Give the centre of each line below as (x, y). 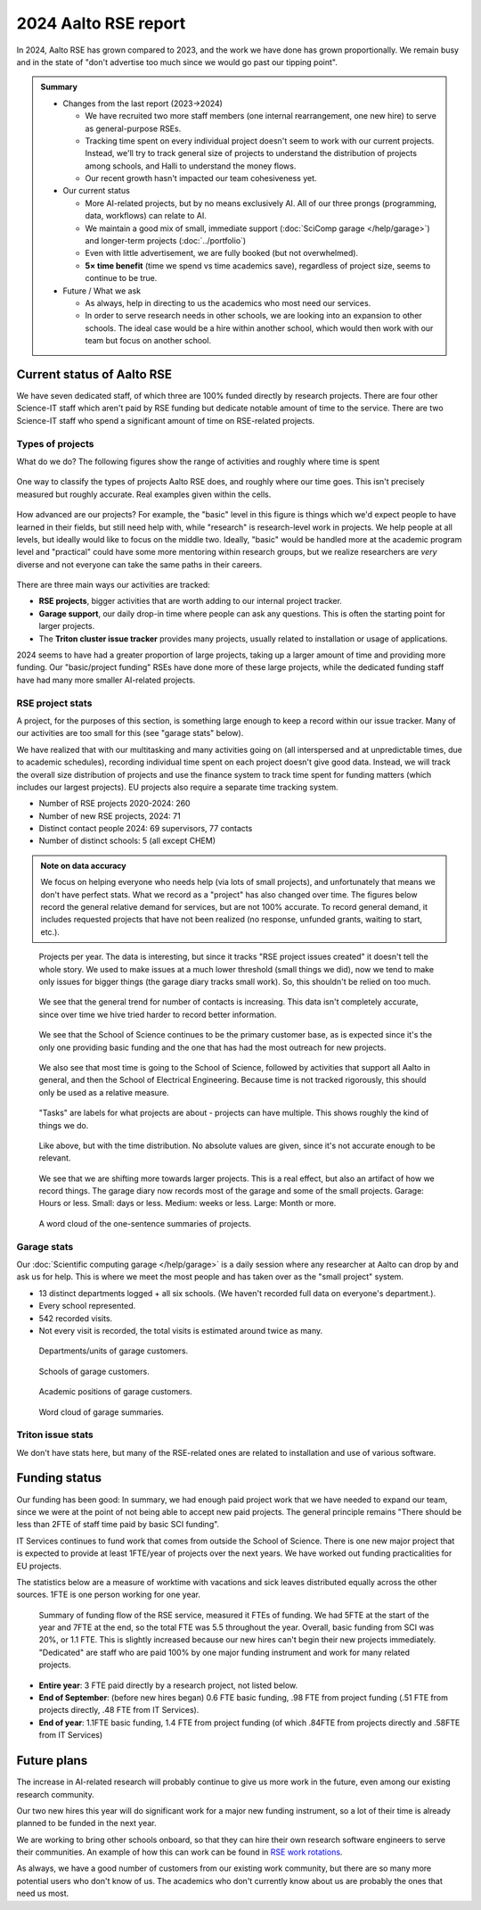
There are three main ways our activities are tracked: (114, 585)
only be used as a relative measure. (104, 1092)
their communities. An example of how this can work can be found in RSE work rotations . (179, 1852)
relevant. (55, 1158)
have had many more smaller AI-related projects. (106, 680)
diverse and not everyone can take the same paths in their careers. (139, 564)
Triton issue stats (55, 1435)
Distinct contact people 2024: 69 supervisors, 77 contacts (146, 829)
